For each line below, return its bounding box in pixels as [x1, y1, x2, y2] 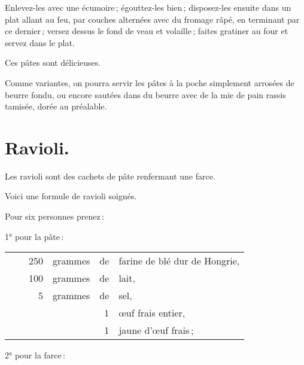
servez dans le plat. [5, 36, 75, 48]
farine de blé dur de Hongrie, [118, 254, 240, 268]
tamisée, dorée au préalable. [5, 100, 107, 112]
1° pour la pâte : [5, 230, 64, 242]
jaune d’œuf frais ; [118, 323, 194, 337]
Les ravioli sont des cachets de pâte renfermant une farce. [5, 169, 215, 182]
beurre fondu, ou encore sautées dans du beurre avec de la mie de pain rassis [5, 88, 286, 101]
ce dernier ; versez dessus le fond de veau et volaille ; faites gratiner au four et [5, 25, 288, 37]
